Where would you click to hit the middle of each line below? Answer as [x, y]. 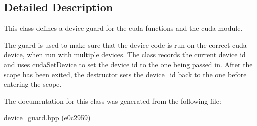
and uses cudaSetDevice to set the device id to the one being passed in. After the [128, 64]
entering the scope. [33, 84]
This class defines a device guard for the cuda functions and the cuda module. [123, 28]
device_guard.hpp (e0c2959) [47, 117]
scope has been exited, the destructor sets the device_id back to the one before [125, 74]
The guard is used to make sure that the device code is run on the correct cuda [125, 45]
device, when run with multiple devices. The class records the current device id [125, 55]
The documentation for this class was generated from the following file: [113, 100]
